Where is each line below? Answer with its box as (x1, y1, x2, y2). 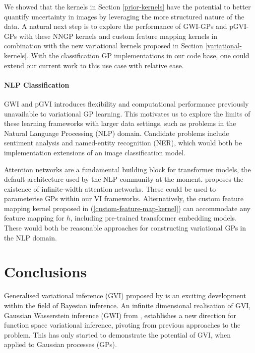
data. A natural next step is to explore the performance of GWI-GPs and (4, 21, 227, 31)
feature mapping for (4, 213, 64, 223)
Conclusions (4, 261, 87, 282)
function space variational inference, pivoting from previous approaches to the (4, 320, 241, 330)
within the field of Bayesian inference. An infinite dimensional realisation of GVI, (4, 300, 251, 310)
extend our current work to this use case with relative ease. (4, 60, 184, 70)
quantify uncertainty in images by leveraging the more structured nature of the (4, 11, 245, 21)
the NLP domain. (4, 232, 57, 242)
